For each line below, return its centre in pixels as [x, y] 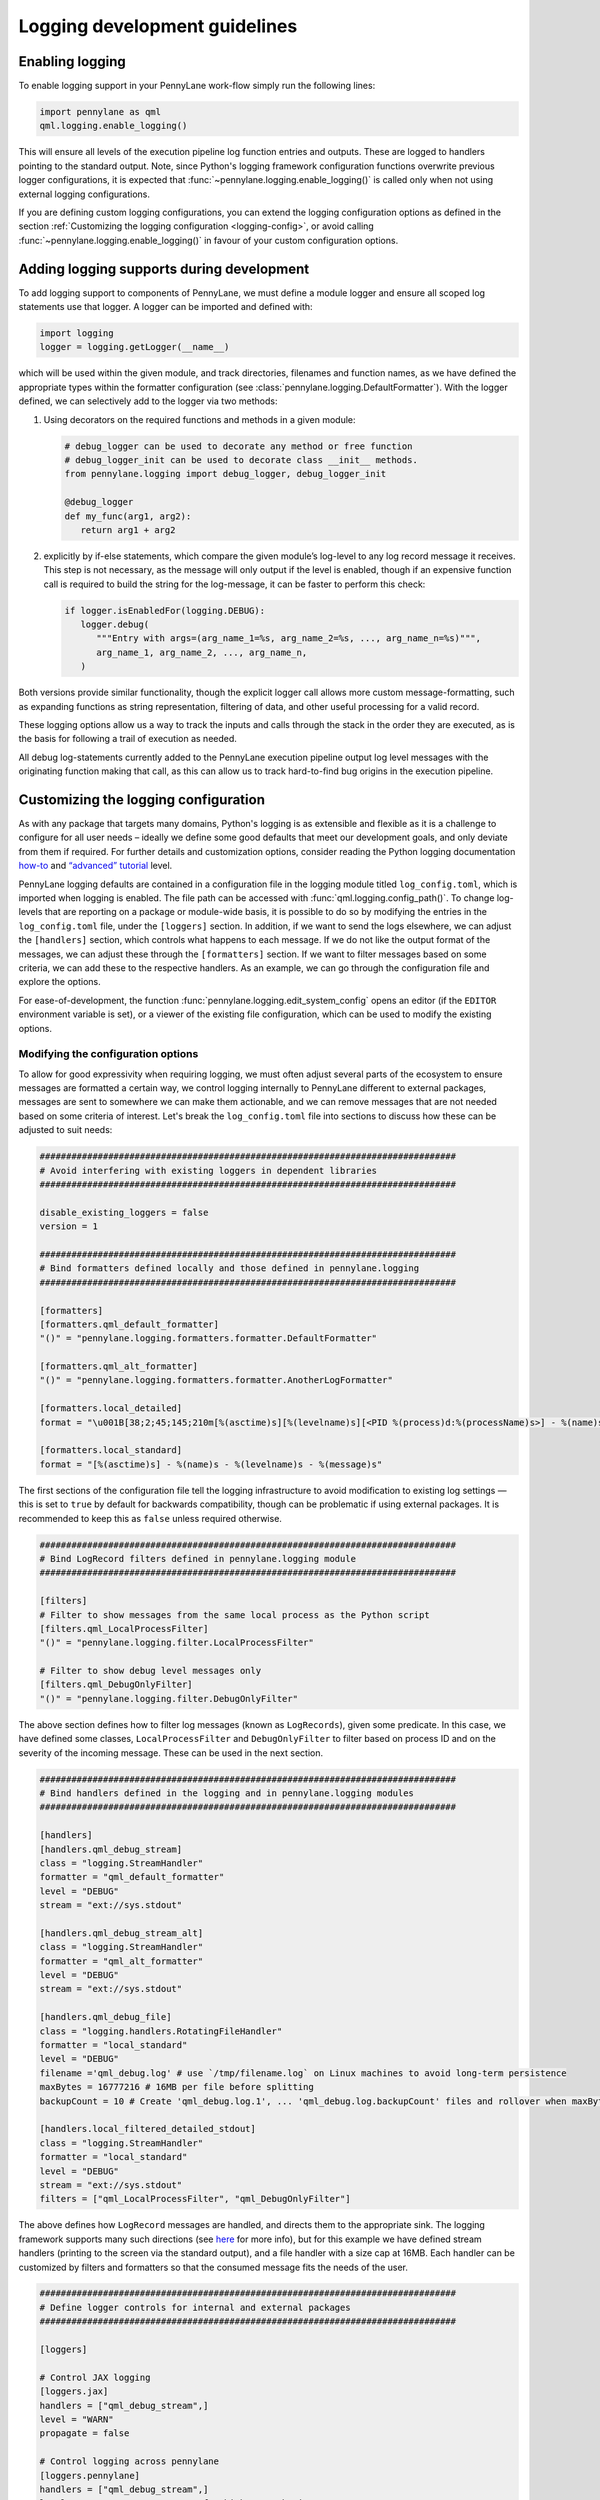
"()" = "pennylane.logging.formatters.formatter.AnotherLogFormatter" [216, 1380]
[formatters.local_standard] [111, 1450]
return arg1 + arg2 [128, 529]
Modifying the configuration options [108, 1054]
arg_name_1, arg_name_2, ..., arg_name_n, [202, 652]
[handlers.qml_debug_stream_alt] [121, 1933]
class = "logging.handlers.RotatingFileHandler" [161, 2031]
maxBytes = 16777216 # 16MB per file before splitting [176, 2087]
